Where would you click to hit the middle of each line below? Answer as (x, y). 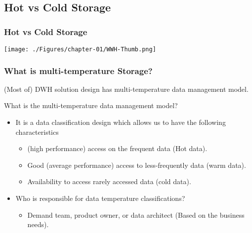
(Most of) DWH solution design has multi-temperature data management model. (126, 89)
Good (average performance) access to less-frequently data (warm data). (137, 165)
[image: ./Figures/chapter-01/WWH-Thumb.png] (80, 49)
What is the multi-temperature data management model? (91, 105)
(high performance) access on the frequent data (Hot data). (117, 148)
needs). (38, 224)
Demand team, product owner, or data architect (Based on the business (136, 214)
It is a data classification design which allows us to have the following (121, 122)
